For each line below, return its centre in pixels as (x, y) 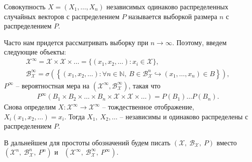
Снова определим (30, 107)
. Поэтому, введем (199, 42)
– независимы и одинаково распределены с (184, 116)
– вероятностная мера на (53, 85)
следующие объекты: (35, 52)
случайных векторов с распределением (62, 16)
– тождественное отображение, (148, 107)
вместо (227, 142)
